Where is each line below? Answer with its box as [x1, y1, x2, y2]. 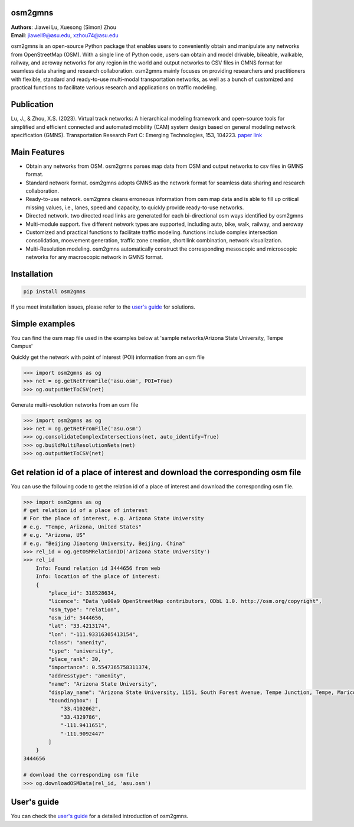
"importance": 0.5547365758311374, [48, 664, 152, 671]
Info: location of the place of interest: [35, 573, 160, 580]
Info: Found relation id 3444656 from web [35, 565, 160, 572]
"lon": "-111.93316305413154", [48, 631, 139, 638]
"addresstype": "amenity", [48, 672, 126, 679]
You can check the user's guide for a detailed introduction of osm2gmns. [11, 813, 189, 820]
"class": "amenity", [48, 639, 108, 646]
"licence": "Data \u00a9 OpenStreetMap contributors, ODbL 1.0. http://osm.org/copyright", [48, 598, 322, 605]
